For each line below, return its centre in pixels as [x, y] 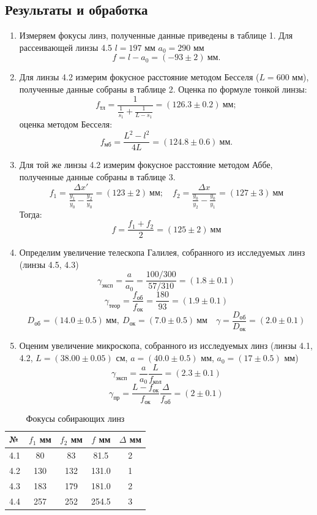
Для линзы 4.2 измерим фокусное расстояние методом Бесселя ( [139, 77]
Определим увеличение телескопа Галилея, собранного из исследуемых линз [162, 252]
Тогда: [31, 214]
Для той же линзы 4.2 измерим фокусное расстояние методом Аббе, [146, 165]
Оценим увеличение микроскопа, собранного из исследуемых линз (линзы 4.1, [166, 345]
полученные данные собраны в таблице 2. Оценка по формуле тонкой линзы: [163, 89]
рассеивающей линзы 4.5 [66, 47]
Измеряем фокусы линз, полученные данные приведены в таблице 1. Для [156, 35]
